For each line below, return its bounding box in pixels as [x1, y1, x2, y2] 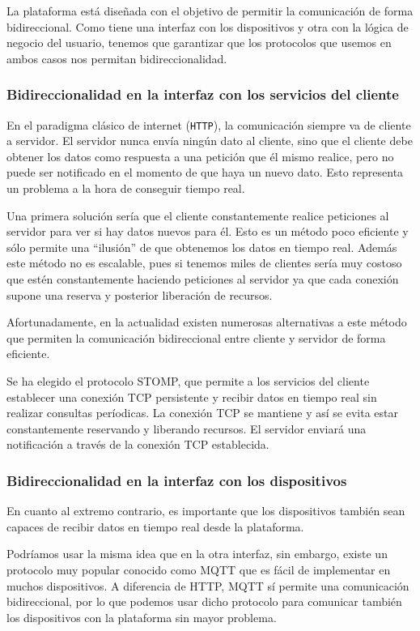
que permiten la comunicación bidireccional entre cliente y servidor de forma [6, 329, 386, 346]
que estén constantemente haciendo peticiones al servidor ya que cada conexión [6, 271, 399, 287]
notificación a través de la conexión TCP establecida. [6, 436, 269, 453]
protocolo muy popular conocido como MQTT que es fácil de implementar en [6, 561, 391, 578]
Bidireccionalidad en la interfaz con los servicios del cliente [6, 84, 399, 104]
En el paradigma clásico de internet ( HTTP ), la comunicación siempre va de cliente [6, 116, 411, 133]
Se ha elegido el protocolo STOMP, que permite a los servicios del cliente [6, 372, 370, 389]
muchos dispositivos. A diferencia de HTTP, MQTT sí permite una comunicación [6, 577, 409, 594]
